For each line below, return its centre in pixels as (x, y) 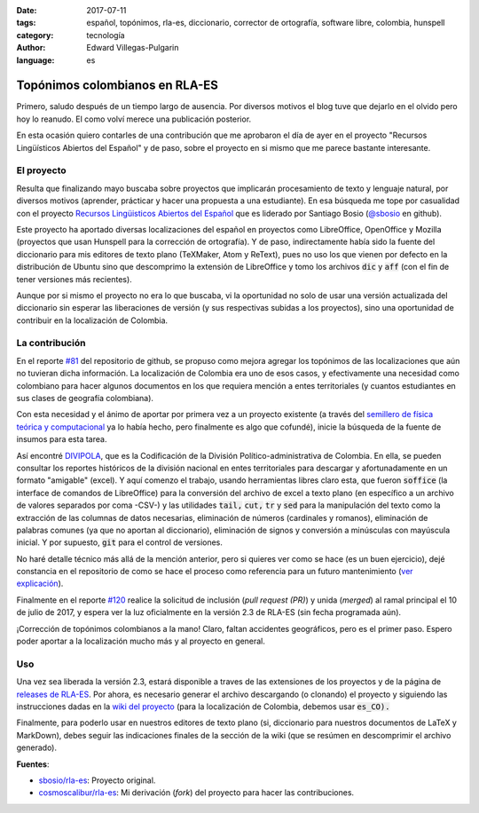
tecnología (106, 35)
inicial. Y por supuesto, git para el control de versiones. (120, 542)
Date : (27, 10)
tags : (26, 23)
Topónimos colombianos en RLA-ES (118, 86)
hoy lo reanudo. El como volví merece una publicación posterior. (134, 119)
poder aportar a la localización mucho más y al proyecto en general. (141, 641)
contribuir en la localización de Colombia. (92, 320)
